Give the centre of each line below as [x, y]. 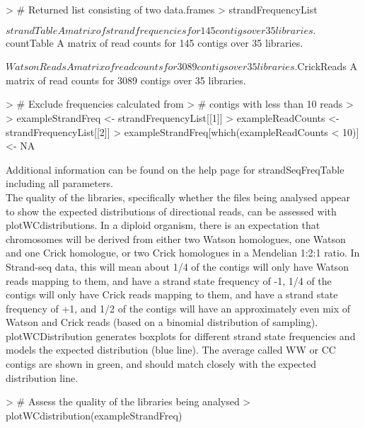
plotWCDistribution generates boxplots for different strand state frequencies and [181, 336]
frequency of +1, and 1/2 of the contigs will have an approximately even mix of [178, 308]
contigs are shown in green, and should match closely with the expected [161, 364]
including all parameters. [59, 183]
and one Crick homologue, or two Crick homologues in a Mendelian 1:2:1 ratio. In [183, 253]
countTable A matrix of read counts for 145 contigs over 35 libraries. [155, 42]
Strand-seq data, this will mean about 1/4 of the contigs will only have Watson [177, 266]
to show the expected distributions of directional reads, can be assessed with [171, 211]
